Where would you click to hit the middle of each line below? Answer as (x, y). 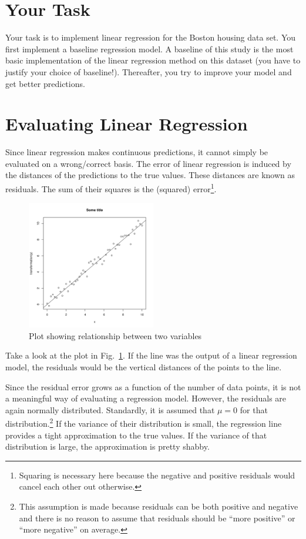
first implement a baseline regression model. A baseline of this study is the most (149, 48)
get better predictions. (45, 83)
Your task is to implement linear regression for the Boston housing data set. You (151, 37)
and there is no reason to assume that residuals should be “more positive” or (157, 518)
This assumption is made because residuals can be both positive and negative (159, 506)
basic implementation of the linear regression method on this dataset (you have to (153, 60)
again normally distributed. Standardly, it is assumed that (110, 409)
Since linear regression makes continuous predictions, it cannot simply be (137, 152)
